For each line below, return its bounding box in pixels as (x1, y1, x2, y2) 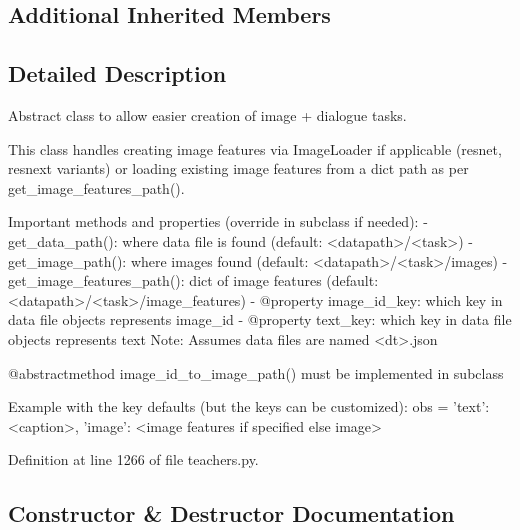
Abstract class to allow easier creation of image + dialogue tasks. (8, 104, 407, 125)
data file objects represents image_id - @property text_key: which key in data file (8, 309, 512, 330)
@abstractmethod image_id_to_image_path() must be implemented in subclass (8, 362, 504, 383)
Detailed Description (8, 58, 227, 89)
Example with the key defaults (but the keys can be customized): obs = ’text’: (8, 396, 490, 417)
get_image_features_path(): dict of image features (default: (8, 270, 379, 291)
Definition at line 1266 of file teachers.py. (8, 449, 259, 470)
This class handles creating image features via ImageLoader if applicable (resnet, (8, 138, 502, 159)
